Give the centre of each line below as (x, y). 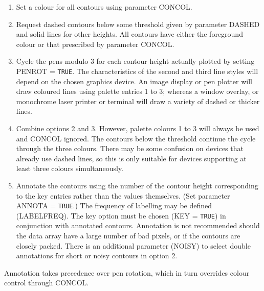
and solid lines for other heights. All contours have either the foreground (129, 34)
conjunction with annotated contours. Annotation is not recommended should (138, 225)
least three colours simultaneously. (70, 168)
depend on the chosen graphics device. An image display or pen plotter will (134, 81)
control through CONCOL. (47, 283)
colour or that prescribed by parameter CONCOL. (95, 44)
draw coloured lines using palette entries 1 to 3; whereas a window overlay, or (137, 91)
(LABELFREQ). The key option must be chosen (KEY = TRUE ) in (121, 215)
